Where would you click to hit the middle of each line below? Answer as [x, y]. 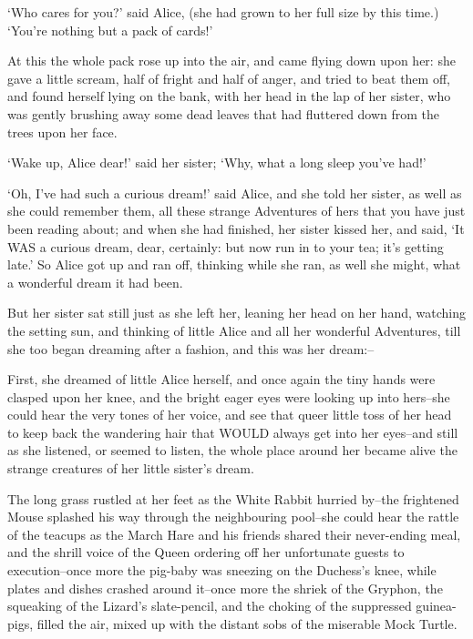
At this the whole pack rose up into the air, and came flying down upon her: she [231, 61]
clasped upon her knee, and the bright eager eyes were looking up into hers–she [229, 396]
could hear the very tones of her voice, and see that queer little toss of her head [230, 415]
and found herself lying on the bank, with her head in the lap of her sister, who [229, 96]
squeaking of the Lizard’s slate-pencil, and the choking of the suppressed [210, 606]
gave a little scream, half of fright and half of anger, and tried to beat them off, [229, 78]
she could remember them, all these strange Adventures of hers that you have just [236, 211]
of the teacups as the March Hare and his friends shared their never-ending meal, [234, 534]
